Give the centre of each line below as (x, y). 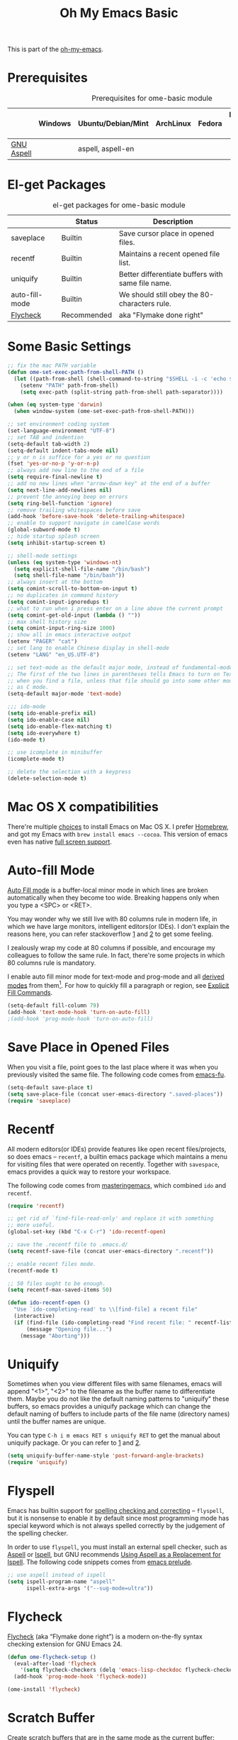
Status (87, 221)
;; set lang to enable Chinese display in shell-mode (89, 648)
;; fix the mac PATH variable (52, 365)
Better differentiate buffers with (171, 275)
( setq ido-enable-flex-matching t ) (60, 726)
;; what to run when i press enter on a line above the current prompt (115, 608)
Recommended (86, 315)
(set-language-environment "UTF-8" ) (61, 431)
